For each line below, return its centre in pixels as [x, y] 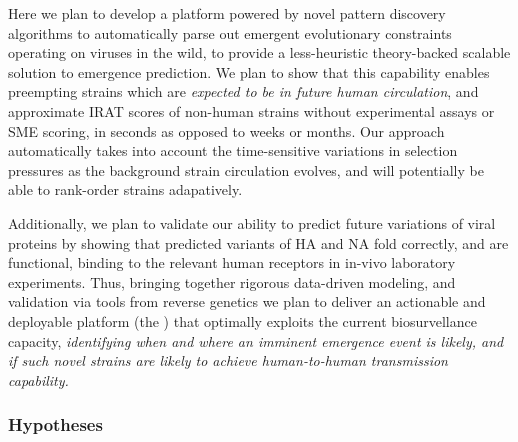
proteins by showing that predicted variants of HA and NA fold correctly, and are [258, 242]
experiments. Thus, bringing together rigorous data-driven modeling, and [232, 281]
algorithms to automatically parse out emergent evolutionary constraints [230, 32]
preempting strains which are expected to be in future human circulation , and [243, 91]
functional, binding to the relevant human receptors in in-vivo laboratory [232, 262]
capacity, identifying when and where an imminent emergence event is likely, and [256, 340]
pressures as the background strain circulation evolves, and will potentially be [246, 169]
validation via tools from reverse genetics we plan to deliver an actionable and [247, 301]
